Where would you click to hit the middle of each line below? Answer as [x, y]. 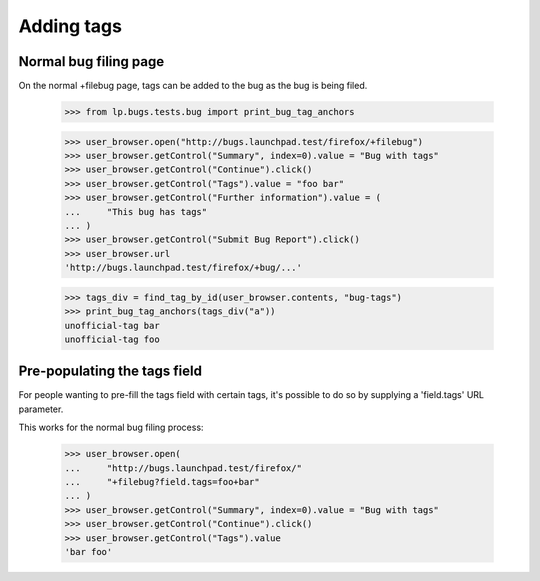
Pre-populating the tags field [110, 371]
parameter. [41, 409]
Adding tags [70, 26]
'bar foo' [88, 551]
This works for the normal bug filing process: [111, 427]
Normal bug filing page [91, 61]
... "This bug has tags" [136, 211]
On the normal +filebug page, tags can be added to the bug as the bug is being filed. [193, 86]
